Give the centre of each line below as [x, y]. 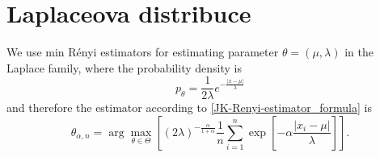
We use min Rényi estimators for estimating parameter [143, 52]
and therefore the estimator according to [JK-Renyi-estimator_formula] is [189, 107]
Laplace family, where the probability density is [124, 67]
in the [359, 52]
